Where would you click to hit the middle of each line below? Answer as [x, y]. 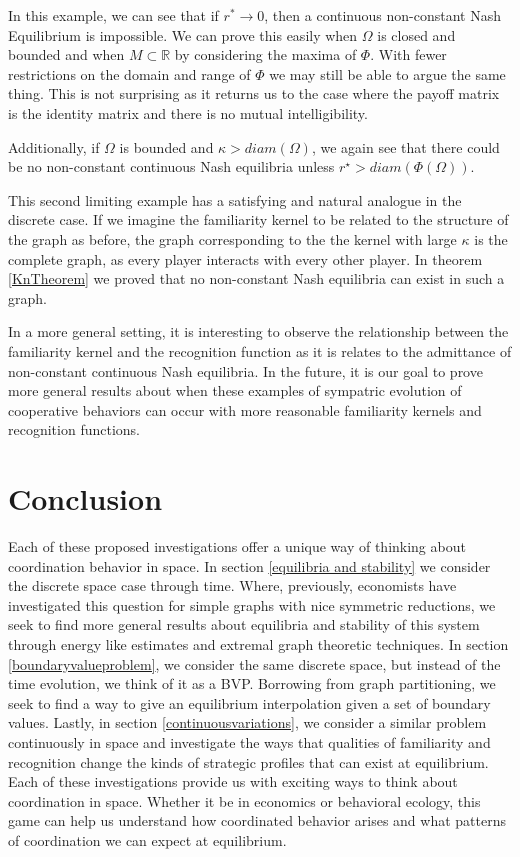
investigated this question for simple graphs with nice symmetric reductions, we [252, 604]
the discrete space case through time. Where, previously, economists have [232, 585]
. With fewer [408, 54]
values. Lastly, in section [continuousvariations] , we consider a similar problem [247, 722]
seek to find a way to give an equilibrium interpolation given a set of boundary [249, 702]
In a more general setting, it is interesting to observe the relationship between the [258, 331]
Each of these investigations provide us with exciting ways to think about [233, 781]
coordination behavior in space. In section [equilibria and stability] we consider [249, 565]
